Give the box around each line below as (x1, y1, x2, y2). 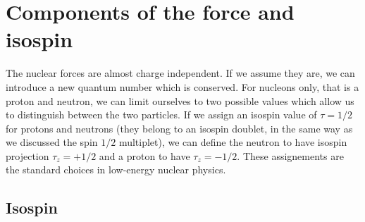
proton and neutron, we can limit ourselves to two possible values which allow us (6, 93, 354, 108)
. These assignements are (237, 148, 344, 163)
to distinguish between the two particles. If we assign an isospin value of (6, 107, 317, 122)
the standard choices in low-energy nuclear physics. (6, 162, 226, 177)
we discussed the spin (6, 135, 98, 149)
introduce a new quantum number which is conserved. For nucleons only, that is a (6, 79, 359, 94)
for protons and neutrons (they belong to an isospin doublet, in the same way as (6, 121, 353, 135)
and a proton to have (99, 148, 190, 163)
